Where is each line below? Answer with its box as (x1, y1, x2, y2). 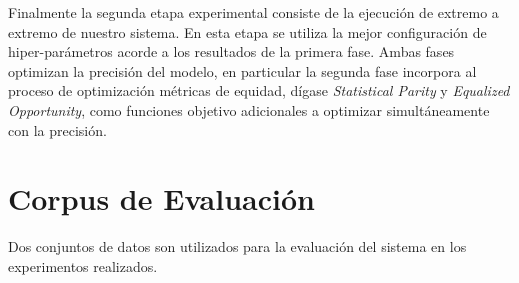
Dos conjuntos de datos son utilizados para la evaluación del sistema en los (8, 236, 467, 257)
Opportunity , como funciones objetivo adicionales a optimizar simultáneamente (8, 99, 490, 120)
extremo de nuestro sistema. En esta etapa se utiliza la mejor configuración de (8, 21, 487, 42)
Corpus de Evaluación (8, 178, 315, 219)
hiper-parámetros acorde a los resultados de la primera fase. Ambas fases (8, 41, 455, 62)
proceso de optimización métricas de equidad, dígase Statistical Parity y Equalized (8, 80, 510, 101)
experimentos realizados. (8, 255, 158, 276)
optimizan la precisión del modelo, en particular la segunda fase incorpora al (8, 60, 477, 81)
